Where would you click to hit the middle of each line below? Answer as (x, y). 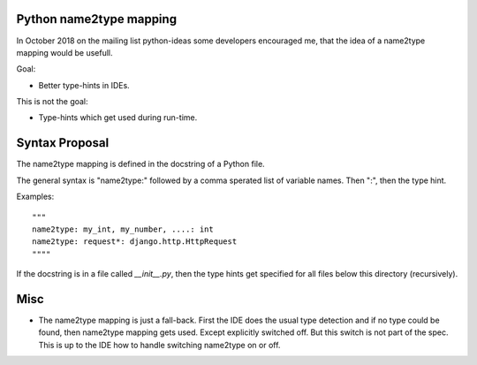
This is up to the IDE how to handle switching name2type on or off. (159, 345)
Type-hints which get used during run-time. (118, 118)
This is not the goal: (52, 102)
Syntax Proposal (63, 143)
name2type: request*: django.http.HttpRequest (135, 242)
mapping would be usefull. (65, 52)
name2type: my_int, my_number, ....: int (123, 229)
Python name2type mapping (96, 19)
